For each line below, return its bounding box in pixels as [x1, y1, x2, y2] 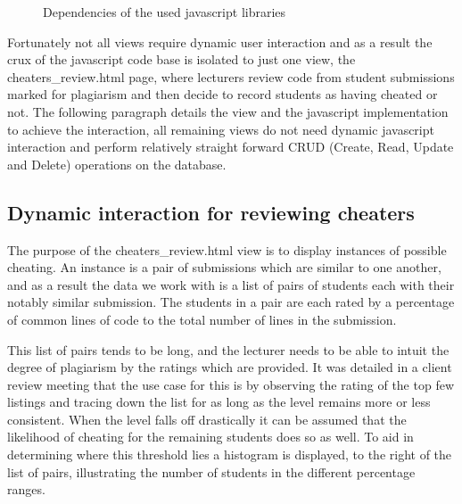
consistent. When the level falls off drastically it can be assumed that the [7, 409, 407, 428]
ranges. [7, 480, 45, 499]
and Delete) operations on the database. [7, 154, 227, 173]
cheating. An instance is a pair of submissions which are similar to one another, [7, 258, 441, 277]
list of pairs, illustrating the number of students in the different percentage [7, 462, 416, 481]
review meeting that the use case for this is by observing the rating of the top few [7, 375, 455, 393]
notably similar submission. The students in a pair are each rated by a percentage [7, 293, 455, 311]
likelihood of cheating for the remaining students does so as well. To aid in [7, 427, 414, 446]
